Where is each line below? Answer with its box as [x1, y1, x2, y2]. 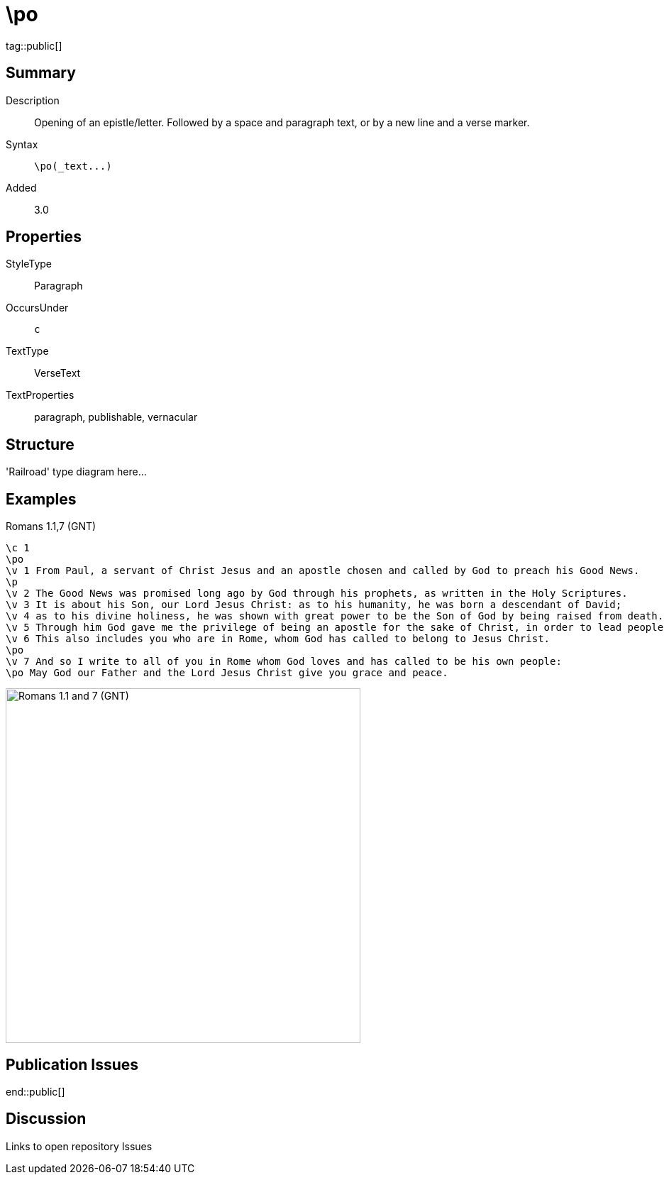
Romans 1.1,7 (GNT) [6, 520, 96, 533]
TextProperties [6, 389, 74, 402]
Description [6, 94, 60, 106]
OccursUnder [6, 302, 69, 314]
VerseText [34, 367, 81, 380]
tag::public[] [6, 39, 62, 52]
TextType [6, 345, 49, 358]
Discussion [6, 1110, 87, 1128]
